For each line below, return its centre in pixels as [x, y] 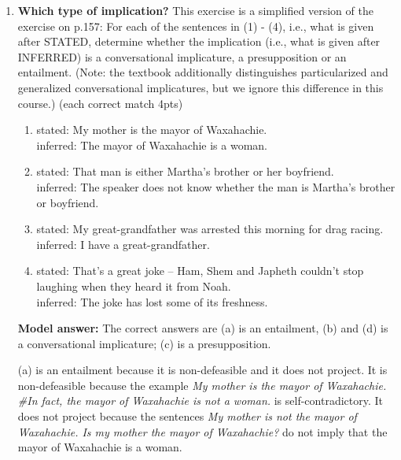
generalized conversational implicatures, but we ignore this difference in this [200, 87]
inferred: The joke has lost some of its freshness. [152, 301]
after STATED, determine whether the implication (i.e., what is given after [199, 41]
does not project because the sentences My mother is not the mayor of [187, 416]
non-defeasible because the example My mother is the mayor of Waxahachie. [202, 385]
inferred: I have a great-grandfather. [123, 244]
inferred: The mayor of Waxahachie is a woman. [152, 145]
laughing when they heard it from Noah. [134, 286]
